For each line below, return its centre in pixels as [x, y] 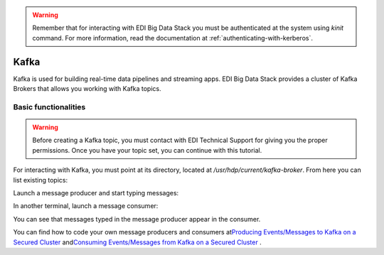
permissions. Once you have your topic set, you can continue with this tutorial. [147, 150]
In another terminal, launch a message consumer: [86, 206]
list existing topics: [40, 180]
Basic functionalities [49, 107]
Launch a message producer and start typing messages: [96, 192]
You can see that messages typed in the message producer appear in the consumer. [137, 219]
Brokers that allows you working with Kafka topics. [87, 89]
